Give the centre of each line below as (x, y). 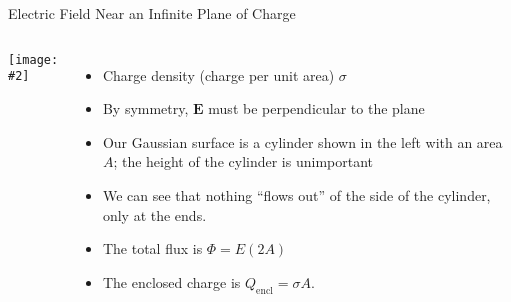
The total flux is (152, 248)
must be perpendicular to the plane (316, 108)
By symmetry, (145, 108)
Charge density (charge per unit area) (218, 74)
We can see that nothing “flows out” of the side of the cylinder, (296, 194)
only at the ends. (154, 214)
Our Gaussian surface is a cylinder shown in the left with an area (302, 141)
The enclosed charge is (171, 281)
